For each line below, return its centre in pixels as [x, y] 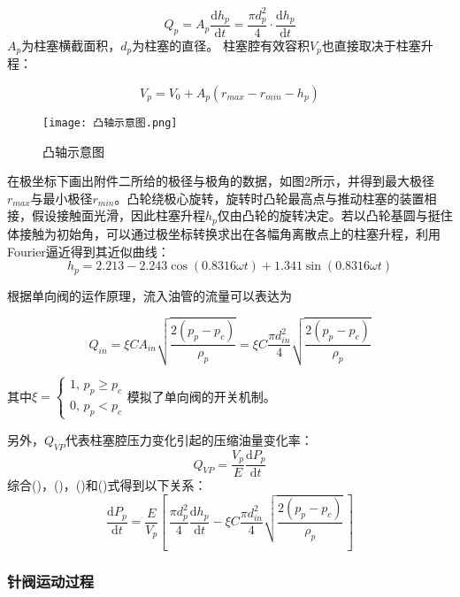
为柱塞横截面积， [71, 45]
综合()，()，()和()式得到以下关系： [107, 485]
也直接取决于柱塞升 [377, 45]
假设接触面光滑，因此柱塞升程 [118, 215]
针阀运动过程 [51, 581]
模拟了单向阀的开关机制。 [201, 396]
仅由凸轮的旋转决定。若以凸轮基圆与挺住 [335, 215]
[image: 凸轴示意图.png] [110, 123]
